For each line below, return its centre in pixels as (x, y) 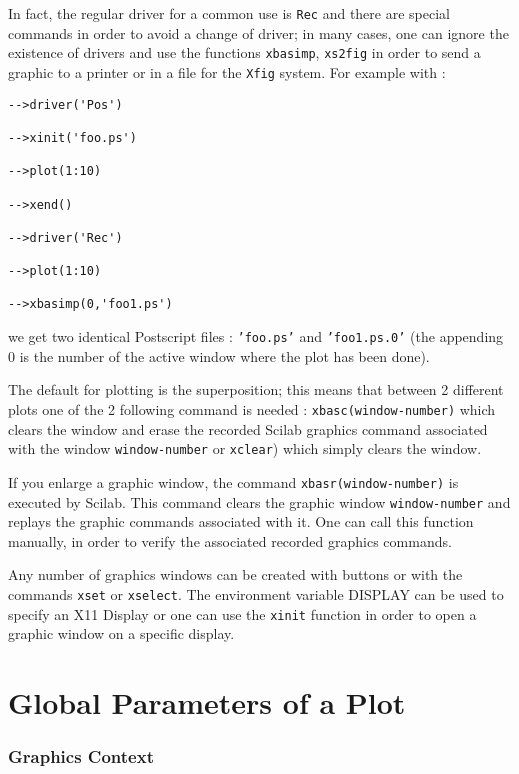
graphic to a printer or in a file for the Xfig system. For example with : (227, 71)
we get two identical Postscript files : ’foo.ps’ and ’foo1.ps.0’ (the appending (256, 336)
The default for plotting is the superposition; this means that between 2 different (256, 389)
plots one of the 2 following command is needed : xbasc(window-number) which (252, 408)
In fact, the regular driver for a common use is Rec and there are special (229, 13)
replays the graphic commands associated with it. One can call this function (241, 521)
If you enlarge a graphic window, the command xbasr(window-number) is (233, 481)
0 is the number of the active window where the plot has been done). (219, 355)
